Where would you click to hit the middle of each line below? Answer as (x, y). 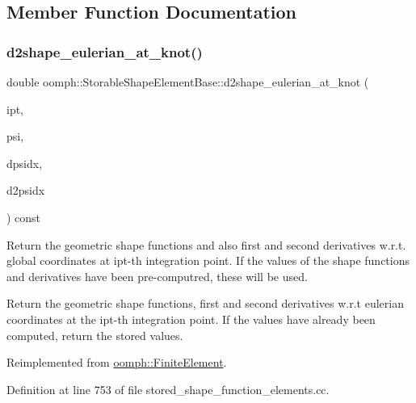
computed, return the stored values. (95, 335)
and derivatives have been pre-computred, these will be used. (157, 276)
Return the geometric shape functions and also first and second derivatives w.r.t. (206, 244)
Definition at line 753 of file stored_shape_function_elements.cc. (168, 389)
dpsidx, (25, 163)
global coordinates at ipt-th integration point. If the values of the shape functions (208, 260)
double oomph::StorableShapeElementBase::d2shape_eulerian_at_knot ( (188, 82)
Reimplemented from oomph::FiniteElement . (117, 362)
